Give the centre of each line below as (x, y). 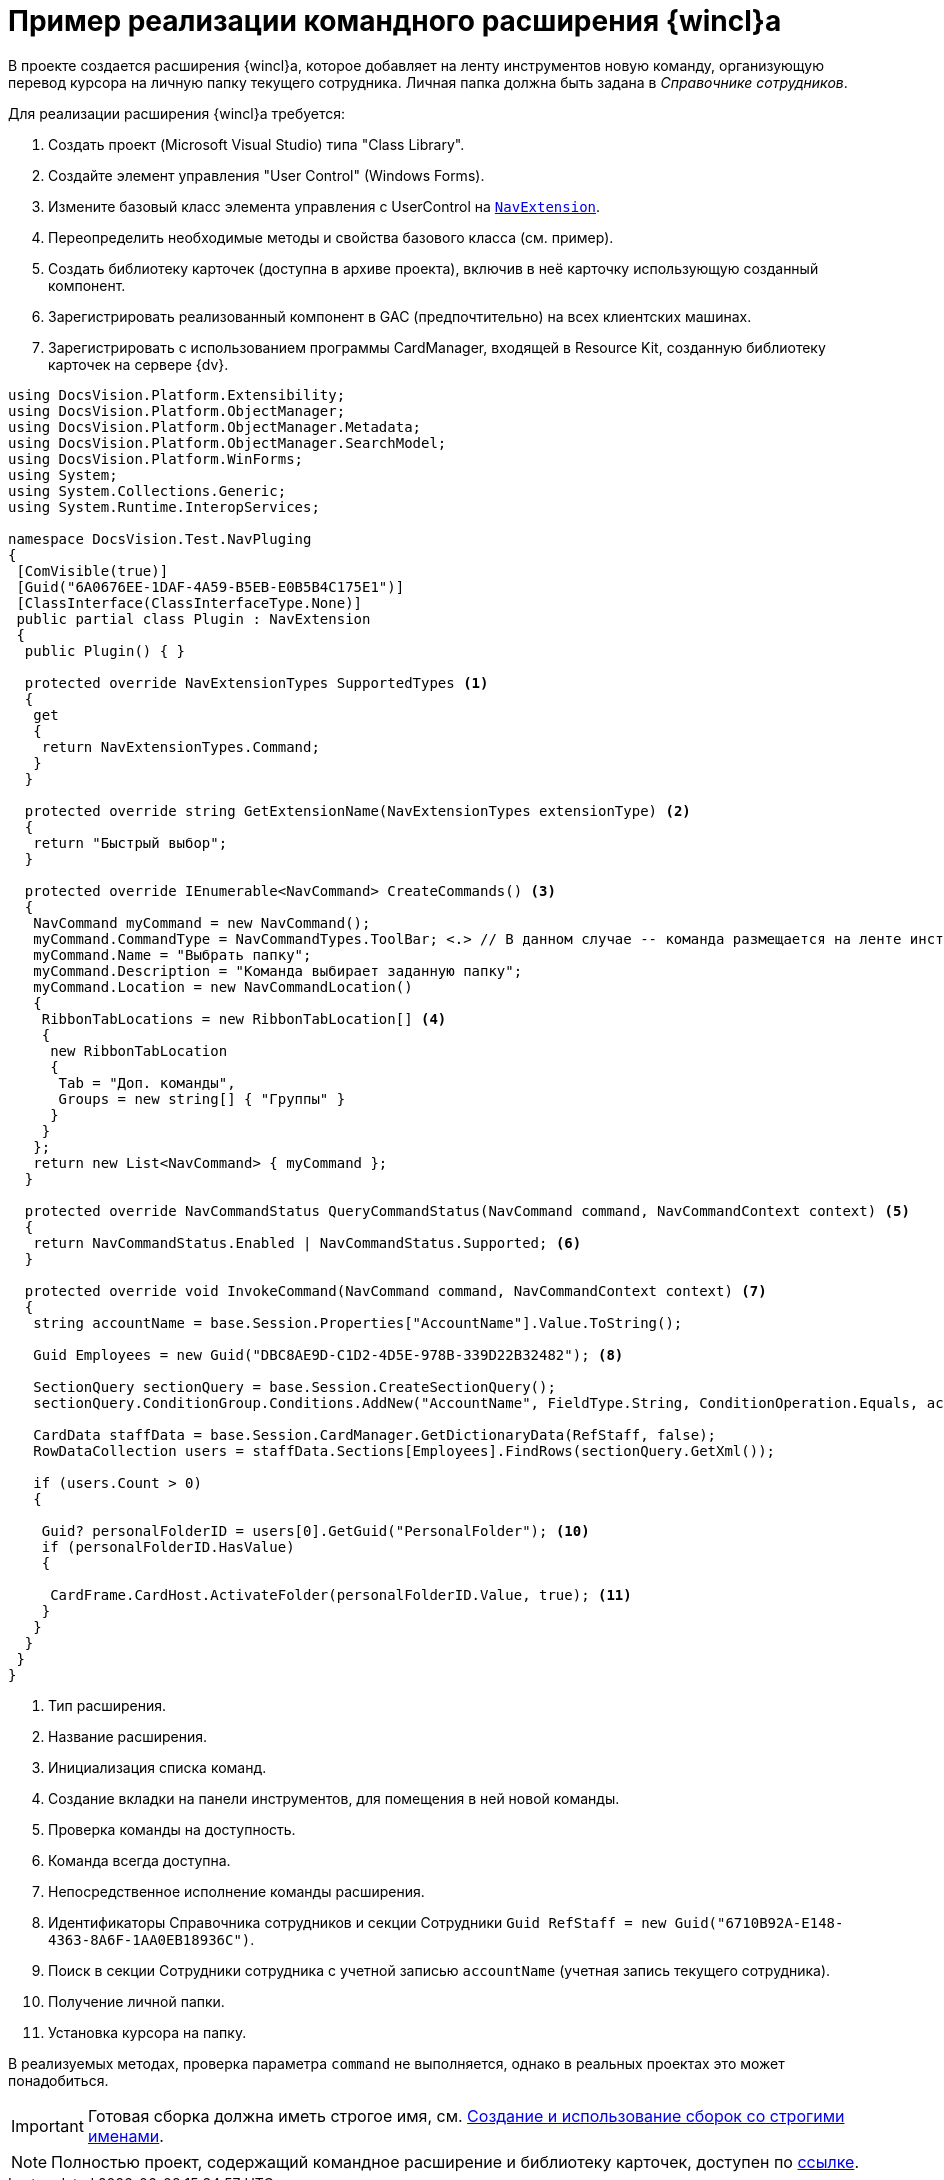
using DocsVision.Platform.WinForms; (156, 458)
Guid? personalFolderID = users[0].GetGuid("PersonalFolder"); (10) (315, 1530)
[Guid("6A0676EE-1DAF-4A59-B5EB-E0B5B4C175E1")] (210, 586)
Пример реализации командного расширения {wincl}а (395, 21)
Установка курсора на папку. (147, 2032)
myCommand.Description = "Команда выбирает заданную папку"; (278, 970)
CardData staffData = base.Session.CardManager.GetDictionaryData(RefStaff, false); (375, 1434)
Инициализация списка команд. (157, 1767)
